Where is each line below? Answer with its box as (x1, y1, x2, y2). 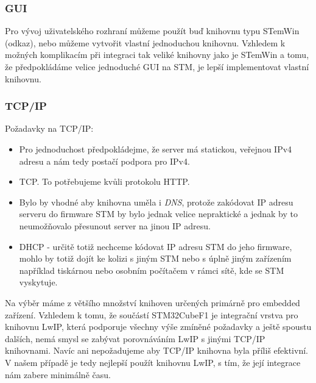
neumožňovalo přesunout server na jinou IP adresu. (19, 219, 211, 232)
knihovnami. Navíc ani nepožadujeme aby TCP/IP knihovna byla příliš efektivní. (5, 344, 308, 357)
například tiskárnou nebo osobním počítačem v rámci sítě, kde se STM (19, 263, 284, 276)
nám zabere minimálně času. (5, 368, 111, 381)
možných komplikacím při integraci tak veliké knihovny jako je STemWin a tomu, (5, 48, 309, 61)
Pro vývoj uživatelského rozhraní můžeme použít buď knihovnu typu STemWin (5, 24, 300, 37)
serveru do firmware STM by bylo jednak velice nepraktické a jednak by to (19, 207, 298, 220)
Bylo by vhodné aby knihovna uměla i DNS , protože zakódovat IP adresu (19, 195, 293, 208)
